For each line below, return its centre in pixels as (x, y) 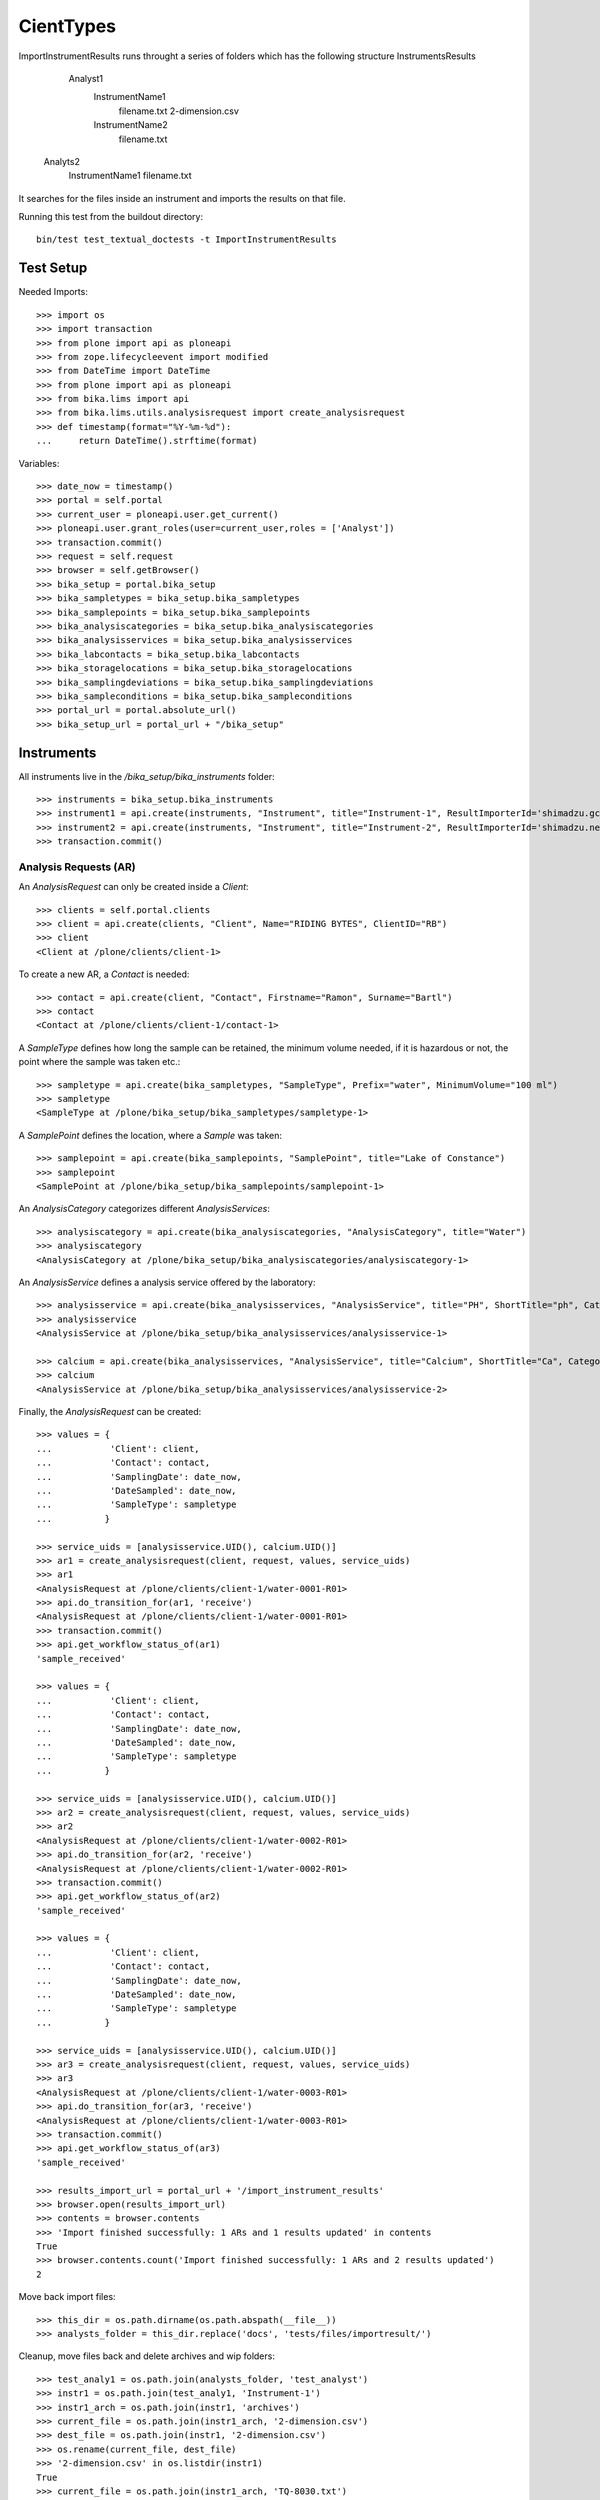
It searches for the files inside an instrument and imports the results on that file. (182, 198)
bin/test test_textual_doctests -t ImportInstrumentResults (186, 239)
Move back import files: (67, 2297)
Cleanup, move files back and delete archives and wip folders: (146, 2356)
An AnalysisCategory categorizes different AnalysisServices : (144, 1209)
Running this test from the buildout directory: (111, 217)
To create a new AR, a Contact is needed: (104, 974)
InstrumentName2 (131, 125)
